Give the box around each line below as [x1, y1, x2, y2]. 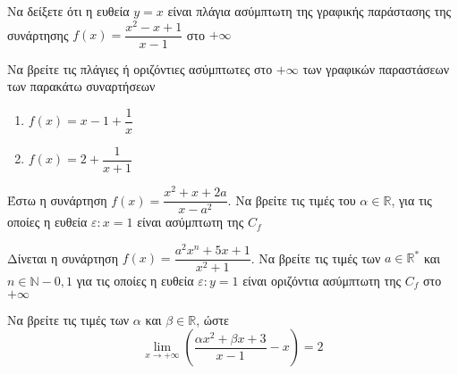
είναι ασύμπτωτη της [137, 212, 244, 231]
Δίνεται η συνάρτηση [7, 248, 118, 267]
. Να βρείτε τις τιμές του [227, 190, 356, 209]
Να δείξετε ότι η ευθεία [7, 2, 130, 20]
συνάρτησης [7, 25, 69, 44]
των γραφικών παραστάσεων [302, 59, 449, 78]
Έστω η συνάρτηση [7, 190, 107, 209]
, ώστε [196, 310, 229, 328]
